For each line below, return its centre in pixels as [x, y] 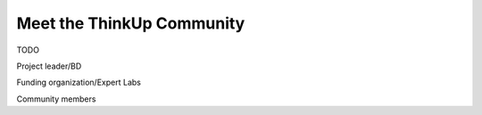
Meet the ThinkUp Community [131, 23]
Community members [56, 99]
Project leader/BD [49, 66]
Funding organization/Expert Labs [79, 82]
